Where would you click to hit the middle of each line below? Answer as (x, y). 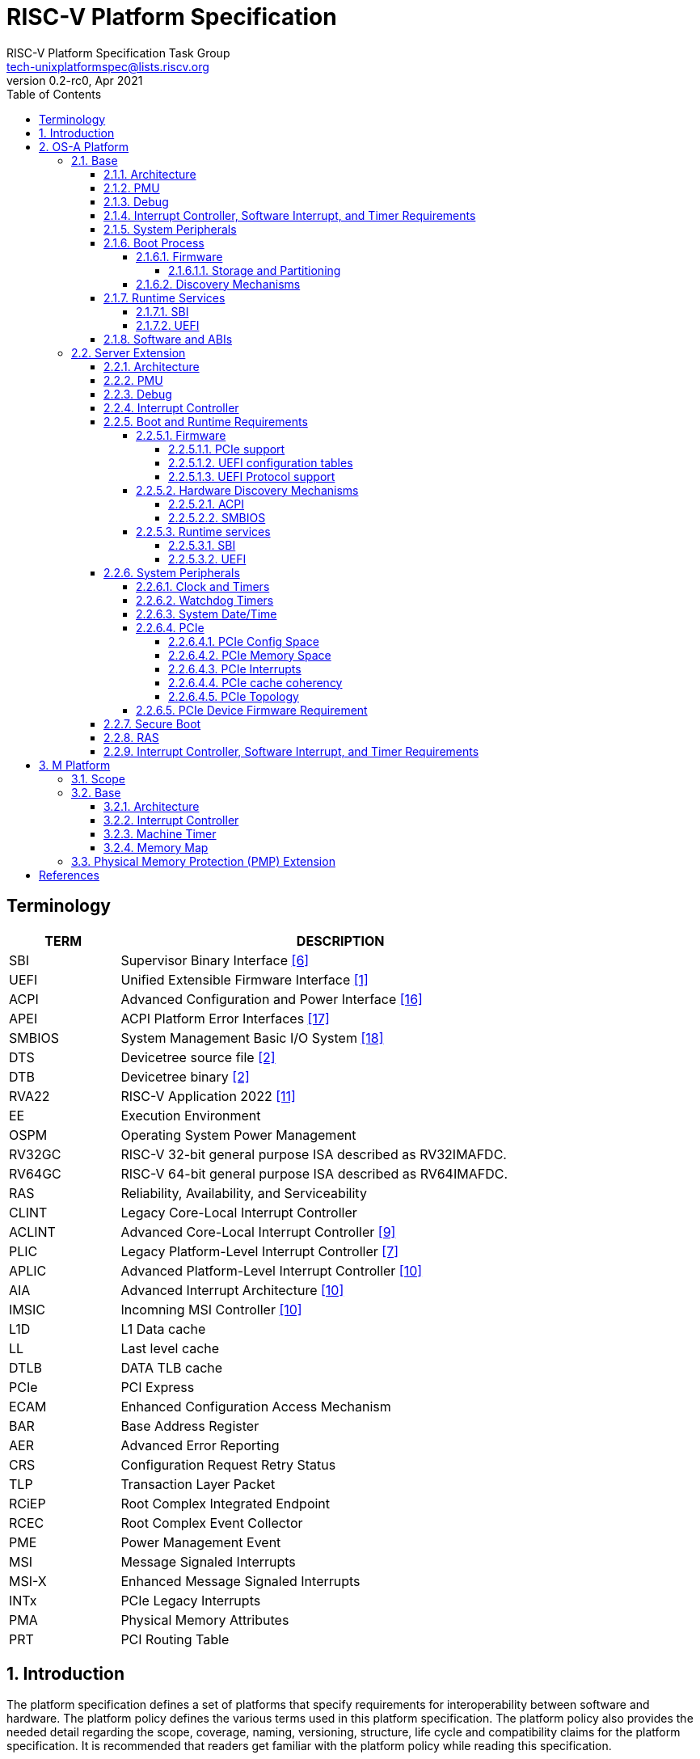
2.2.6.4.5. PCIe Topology (234, 696)
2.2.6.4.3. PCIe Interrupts (235, 669)
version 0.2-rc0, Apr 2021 (75, 80)
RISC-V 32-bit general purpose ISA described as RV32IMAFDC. (314, 1154)
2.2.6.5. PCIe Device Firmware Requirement (252, 710)
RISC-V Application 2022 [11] (208, 1096)
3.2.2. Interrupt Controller (171, 820)
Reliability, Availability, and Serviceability (244, 1193)
